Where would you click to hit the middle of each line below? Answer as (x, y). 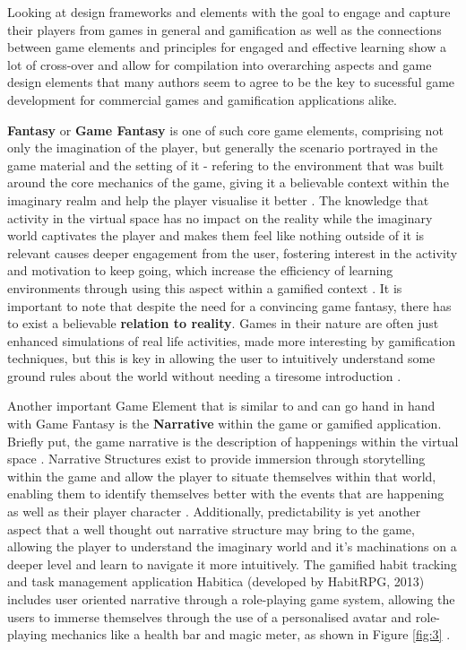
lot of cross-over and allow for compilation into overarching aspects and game (220, 64)
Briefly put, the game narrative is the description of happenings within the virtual (233, 441)
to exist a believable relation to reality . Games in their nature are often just (223, 323)
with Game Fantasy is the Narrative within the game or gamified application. (224, 424)
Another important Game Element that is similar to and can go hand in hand (221, 406)
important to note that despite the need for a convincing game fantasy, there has (229, 305)
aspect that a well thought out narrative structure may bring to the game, (211, 529)
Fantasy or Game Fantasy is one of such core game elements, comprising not (225, 130)
